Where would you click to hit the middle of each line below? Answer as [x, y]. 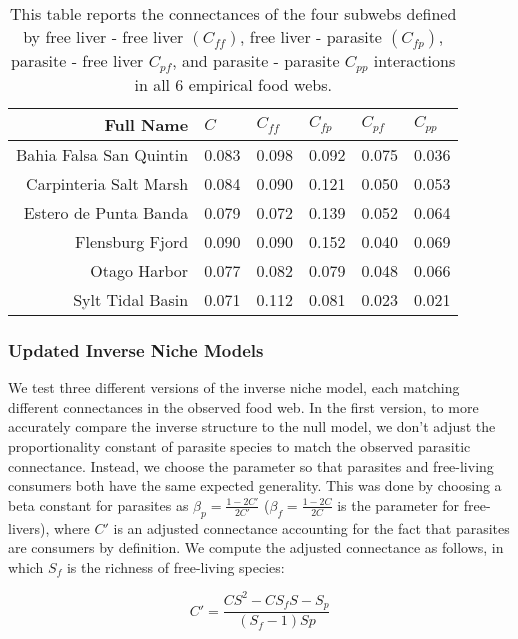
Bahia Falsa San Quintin [102, 154]
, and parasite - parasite [256, 60]
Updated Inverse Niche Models [136, 349]
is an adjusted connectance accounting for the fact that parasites [311, 527]
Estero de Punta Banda [106, 212]
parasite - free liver [77, 60]
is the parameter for [398, 504]
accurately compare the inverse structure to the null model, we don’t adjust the [252, 426]
